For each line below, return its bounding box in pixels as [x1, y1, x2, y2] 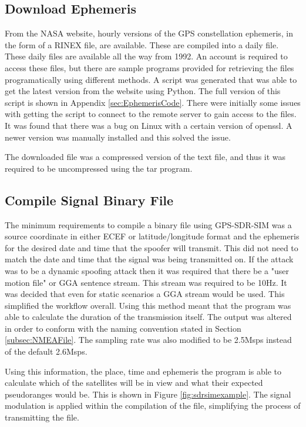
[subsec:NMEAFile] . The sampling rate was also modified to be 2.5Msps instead [5, 333, 292, 346]
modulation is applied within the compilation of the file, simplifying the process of [5, 399, 301, 412]
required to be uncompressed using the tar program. [5, 162, 193, 174]
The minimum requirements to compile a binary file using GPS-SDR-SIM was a [5, 218, 292, 231]
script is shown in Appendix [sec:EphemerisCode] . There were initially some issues [5, 96, 301, 108]
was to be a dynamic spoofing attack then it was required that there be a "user [5, 264, 290, 276]
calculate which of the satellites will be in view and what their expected [5, 376, 263, 389]
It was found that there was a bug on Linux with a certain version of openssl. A [5, 119, 292, 131]
